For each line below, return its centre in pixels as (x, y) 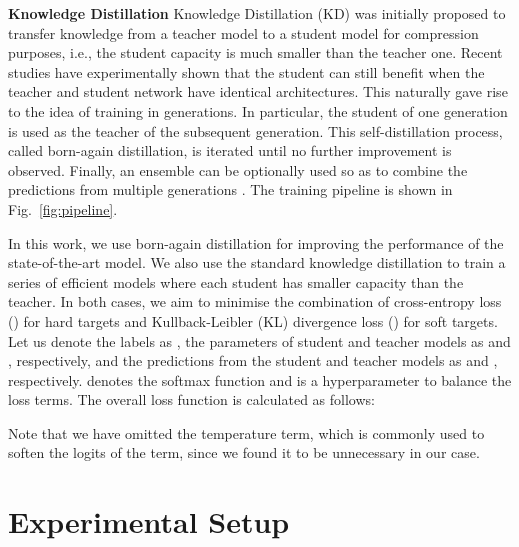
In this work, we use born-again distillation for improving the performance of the (256, 242)
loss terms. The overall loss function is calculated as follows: (191, 399)
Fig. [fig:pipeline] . (63, 208)
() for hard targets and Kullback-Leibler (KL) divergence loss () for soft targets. (253, 320)
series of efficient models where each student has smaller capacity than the (236, 281)
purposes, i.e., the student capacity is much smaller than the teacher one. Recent (255, 52)
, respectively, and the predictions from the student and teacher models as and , (253, 360)
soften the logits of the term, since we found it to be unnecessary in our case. (244, 452)
